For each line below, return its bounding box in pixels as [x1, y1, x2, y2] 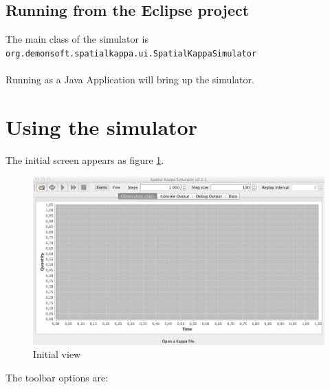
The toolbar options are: [5, 370, 109, 384]
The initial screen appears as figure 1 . [5, 152, 164, 167]
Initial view [33, 347, 81, 361]
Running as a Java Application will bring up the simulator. [5, 72, 254, 87]
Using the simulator [5, 112, 197, 140]
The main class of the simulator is [5, 32, 148, 46]
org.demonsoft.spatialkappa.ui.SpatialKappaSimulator [5, 48, 257, 59]
